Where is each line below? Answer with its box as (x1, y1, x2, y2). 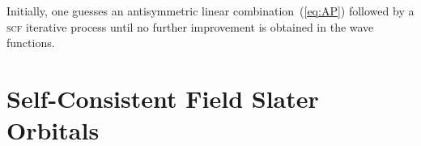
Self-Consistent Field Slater (6, 81, 319, 114)
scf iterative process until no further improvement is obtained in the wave (6, 18, 374, 35)
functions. (6, 34, 55, 51)
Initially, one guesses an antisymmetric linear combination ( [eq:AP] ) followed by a (6, 2, 415, 19)
